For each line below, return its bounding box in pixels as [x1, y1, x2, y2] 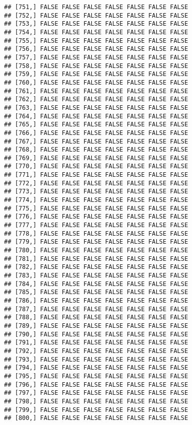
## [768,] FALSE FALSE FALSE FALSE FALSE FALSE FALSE [4, 146, 188, 154]
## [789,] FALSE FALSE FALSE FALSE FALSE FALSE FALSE [4, 322, 188, 329]
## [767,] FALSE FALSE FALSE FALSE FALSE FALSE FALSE [4, 137, 188, 145]
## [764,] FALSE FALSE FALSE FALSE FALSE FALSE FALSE [4, 112, 188, 120]
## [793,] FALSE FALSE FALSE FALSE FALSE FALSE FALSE [4, 356, 188, 363]
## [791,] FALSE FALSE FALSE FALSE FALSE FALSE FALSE [4, 339, 188, 346]
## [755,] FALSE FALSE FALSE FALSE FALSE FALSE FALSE [4, 37, 188, 44]
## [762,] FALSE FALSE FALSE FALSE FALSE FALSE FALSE [4, 96, 188, 103]
